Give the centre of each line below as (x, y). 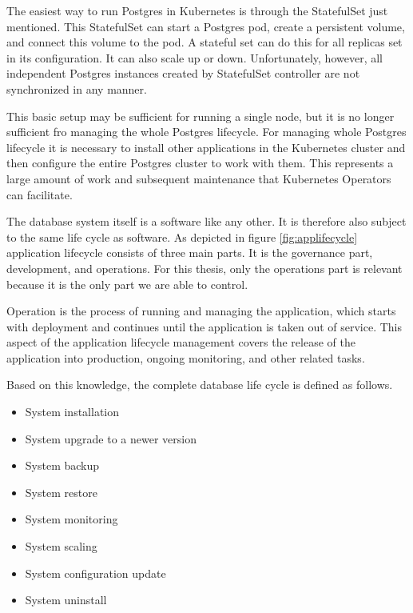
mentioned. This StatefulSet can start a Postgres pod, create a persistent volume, (206, 26)
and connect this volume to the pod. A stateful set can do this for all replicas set (205, 42)
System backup (62, 465)
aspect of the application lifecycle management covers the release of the (181, 342)
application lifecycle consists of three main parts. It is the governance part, (190, 252)
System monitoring (71, 519)
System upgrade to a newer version (111, 438)
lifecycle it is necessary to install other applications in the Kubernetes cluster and (206, 147)
